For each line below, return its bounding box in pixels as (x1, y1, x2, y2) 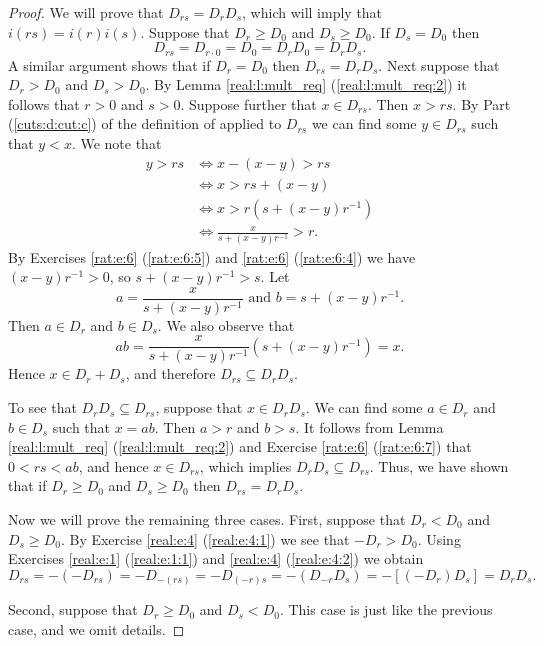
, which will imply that (242, 2, 383, 22)
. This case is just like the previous (279, 599, 493, 620)
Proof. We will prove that (8, 2, 164, 22)
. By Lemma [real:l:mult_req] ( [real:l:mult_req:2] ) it (145, 74, 467, 95)
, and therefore (125, 363, 216, 384)
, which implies (199, 455, 292, 476)
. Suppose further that (180, 93, 317, 114)
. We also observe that (157, 314, 295, 335)
